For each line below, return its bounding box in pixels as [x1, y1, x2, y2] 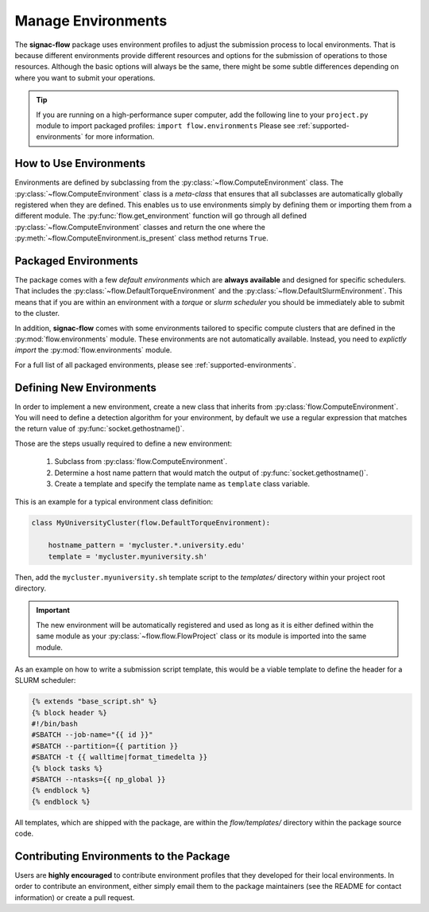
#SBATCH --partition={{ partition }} [31, 741, 179, 750]
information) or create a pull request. [14, 892, 135, 902]
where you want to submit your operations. [14, 72, 156, 83]
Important [36, 606, 71, 615]
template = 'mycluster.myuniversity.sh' [48, 551, 208, 561]
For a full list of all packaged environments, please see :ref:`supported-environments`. [14, 360, 296, 369]
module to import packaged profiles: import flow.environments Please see [36, 120, 296, 131]
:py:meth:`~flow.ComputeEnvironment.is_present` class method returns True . [14, 233, 269, 243]
